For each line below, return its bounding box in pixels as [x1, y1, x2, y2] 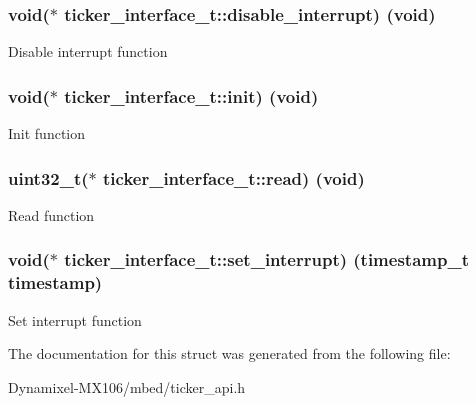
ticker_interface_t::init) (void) [64, 83, 319, 108]
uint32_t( [8, 165, 89, 190]
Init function [8, 123, 86, 144]
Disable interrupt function [8, 41, 168, 62]
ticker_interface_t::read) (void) [103, 165, 365, 190]
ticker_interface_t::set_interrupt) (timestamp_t [64, 247, 469, 272]
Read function [8, 204, 95, 225]
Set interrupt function [8, 309, 142, 330]
